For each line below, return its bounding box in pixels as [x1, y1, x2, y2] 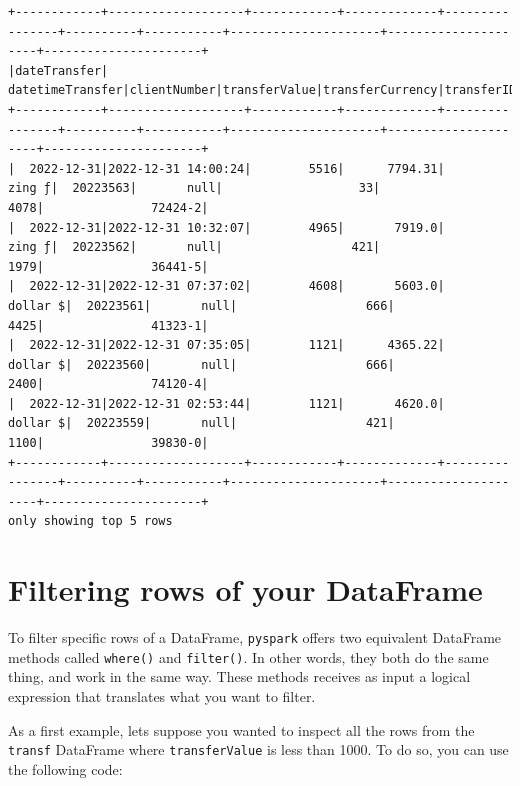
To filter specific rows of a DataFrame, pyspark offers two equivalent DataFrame [8, 627, 502, 648]
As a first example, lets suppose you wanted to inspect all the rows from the [8, 719, 475, 740]
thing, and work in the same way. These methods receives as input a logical [8, 666, 471, 687]
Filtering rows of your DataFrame [8, 569, 483, 610]
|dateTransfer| [8, 63, 109, 78]
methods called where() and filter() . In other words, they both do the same [8, 646, 489, 667]
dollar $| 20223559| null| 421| [8, 416, 395, 431]
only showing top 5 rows [8, 514, 173, 529]
